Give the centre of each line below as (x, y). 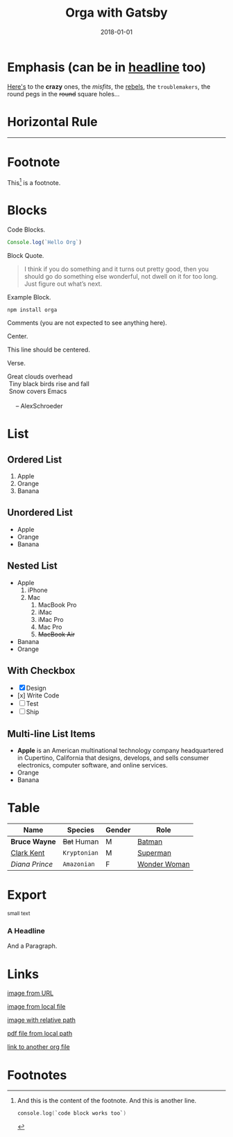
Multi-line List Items (51, 734)
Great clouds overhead (40, 376)
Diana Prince (32, 865)
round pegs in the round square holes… (63, 94)
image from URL (31, 993)
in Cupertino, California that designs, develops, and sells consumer (113, 758)
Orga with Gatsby (116, 13)
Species (81, 830)
